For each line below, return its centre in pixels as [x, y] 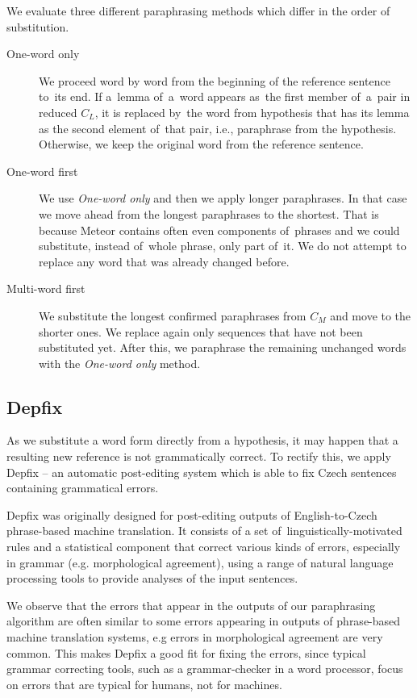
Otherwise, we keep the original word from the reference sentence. [201, 144]
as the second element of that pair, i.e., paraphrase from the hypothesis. [218, 128]
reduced [58, 112]
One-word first [42, 171]
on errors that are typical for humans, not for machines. [144, 684]
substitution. [38, 26]
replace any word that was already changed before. [164, 261]
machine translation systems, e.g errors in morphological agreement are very [195, 637]
